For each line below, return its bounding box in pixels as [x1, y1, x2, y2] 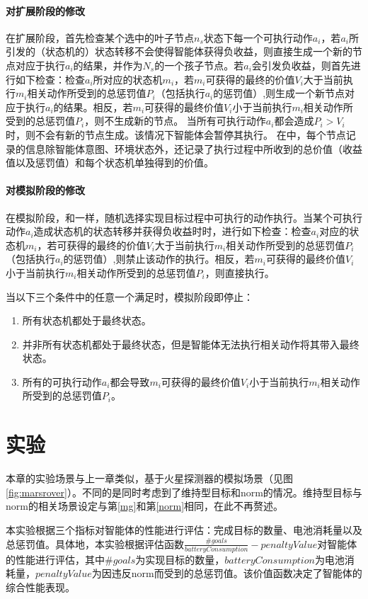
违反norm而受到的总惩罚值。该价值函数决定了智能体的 [111, 566, 362, 581]
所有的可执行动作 [22, 374, 102, 389]
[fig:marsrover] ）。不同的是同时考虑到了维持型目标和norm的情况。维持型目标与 [6, 484, 362, 499]
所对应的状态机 [93, 72, 163, 86]
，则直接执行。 [205, 265, 275, 280]
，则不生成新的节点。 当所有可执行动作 [84, 113, 266, 128]
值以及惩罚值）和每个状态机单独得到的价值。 [6, 155, 214, 170]
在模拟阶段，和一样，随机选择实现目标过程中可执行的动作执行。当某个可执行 [6, 210, 362, 224]
